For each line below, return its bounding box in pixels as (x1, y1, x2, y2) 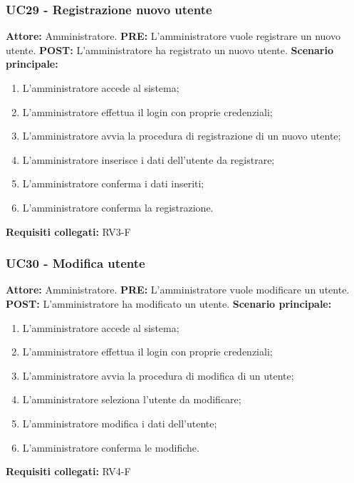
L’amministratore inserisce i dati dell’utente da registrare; (22, 152, 275, 167)
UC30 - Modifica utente (6, 254, 145, 272)
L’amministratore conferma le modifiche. (22, 440, 199, 455)
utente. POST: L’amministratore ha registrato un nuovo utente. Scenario (6, 42, 333, 57)
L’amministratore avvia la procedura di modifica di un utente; (22, 368, 294, 383)
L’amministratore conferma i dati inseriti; (22, 176, 204, 191)
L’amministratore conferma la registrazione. (22, 199, 214, 214)
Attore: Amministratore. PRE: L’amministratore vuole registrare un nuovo (6, 28, 340, 43)
